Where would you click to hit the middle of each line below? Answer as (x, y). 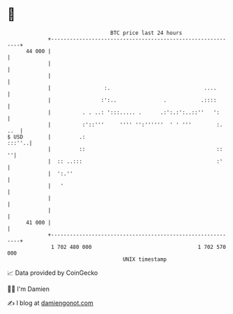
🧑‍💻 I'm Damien (29, 289)
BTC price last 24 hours (146, 33)
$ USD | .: (46, 137)
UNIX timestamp (145, 259)
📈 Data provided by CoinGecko (53, 273)
